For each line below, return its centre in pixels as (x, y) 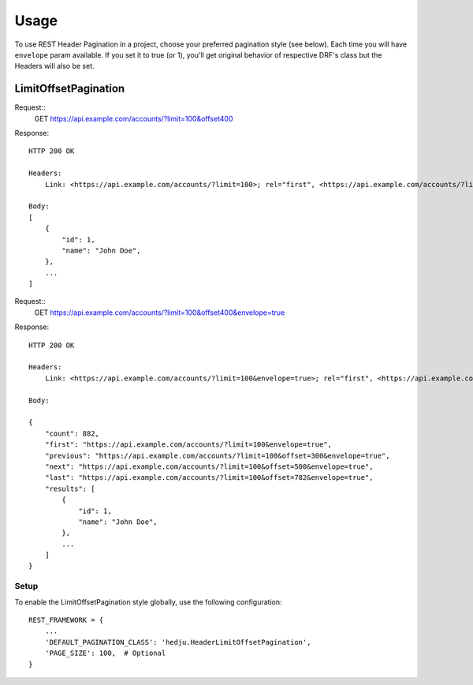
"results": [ (70, 488)
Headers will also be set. (54, 66)
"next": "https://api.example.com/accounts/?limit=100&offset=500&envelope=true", (209, 466)
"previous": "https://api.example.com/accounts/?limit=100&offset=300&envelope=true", (217, 455)
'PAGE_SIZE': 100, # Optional (105, 653)
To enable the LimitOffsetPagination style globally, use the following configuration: (149, 602)
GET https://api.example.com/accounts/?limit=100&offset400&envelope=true (160, 313)
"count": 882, (72, 433)
